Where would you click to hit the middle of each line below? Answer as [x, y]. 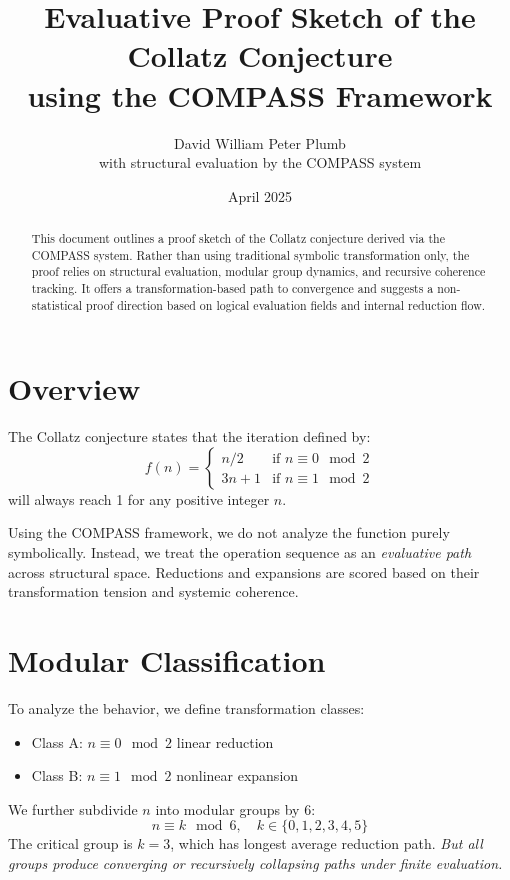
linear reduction [225, 741]
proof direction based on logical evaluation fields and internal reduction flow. [286, 304]
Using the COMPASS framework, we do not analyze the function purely [229, 532]
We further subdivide [73, 808]
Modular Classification [167, 660]
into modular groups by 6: [235, 808]
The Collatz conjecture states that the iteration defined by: [189, 436]
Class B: [57, 775]
